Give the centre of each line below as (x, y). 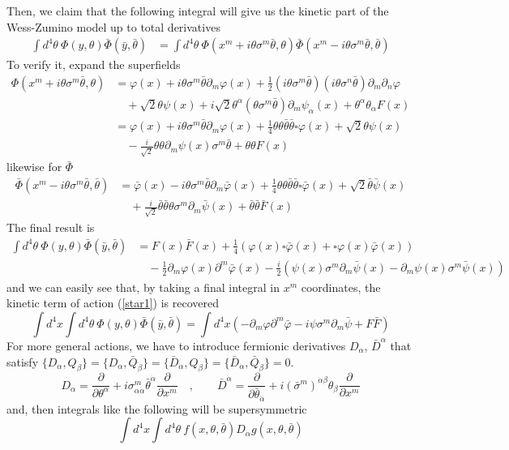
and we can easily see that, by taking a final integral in (143, 287)
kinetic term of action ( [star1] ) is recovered (113, 303)
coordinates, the (341, 287)
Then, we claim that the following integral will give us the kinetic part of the (198, 11)
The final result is (51, 227)
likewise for (34, 167)
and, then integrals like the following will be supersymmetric (157, 408)
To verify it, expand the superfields (94, 64)
